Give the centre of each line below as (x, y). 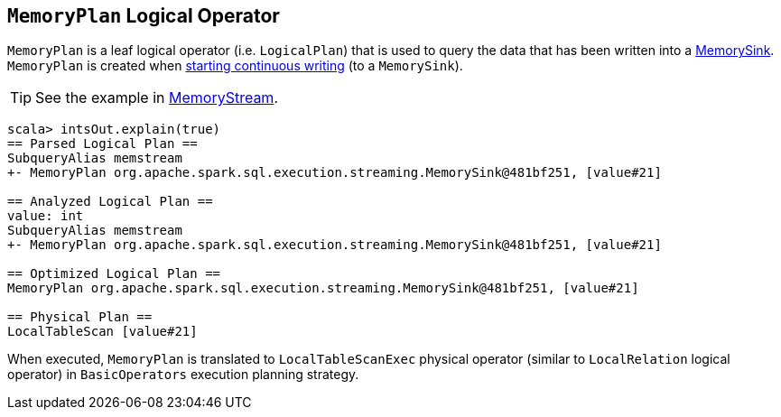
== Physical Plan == (80, 317)
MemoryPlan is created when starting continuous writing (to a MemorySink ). (235, 66)
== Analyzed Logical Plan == (110, 202)
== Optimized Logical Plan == (114, 274)
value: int (46, 216)
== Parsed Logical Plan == (102, 144)
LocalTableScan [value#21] (102, 332)
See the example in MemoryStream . (157, 98)
